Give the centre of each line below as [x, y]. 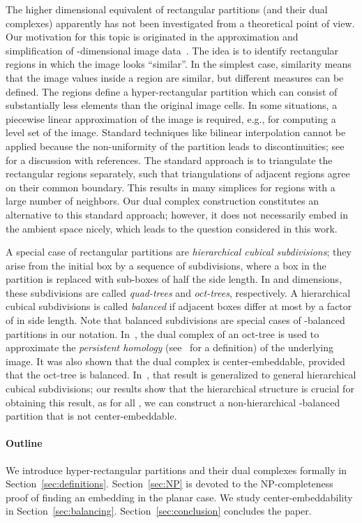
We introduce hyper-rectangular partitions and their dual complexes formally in [176, 470]
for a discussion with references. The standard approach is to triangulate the [169, 160]
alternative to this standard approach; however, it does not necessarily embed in [177, 214]
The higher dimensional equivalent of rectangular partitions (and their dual [167, 9]
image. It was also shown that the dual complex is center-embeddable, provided [175, 361]
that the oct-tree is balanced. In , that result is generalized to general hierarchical [181, 375]
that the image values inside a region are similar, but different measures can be [175, 77]
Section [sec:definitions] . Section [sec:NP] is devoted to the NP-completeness [169, 484]
